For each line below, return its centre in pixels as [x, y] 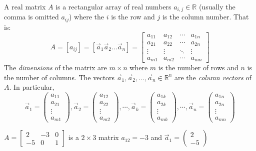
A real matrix [25, 6]
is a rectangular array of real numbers [113, 6]
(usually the [217, 6]
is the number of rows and [198, 67]
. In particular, [32, 87]
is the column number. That [205, 17]
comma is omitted [31, 17]
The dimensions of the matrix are [55, 67]
